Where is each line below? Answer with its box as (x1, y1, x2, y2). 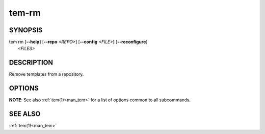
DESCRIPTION (9, 59, 53, 67)
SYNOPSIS (9, 26, 43, 34)
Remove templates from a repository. (9, 71, 84, 77)
